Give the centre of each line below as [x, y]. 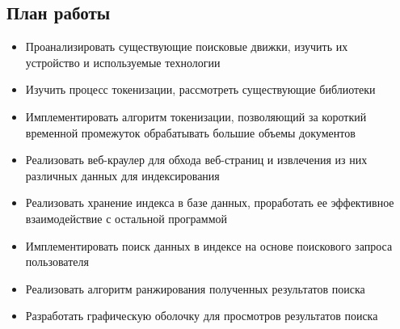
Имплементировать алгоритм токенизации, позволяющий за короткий [196, 116]
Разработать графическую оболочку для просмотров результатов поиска [202, 316]
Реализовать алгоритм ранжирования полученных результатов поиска [195, 288]
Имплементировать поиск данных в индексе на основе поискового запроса [209, 245]
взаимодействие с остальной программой [126, 218]
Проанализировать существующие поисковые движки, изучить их [187, 46]
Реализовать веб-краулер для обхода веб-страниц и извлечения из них [196, 160]
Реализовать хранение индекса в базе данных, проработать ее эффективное [210, 202]
